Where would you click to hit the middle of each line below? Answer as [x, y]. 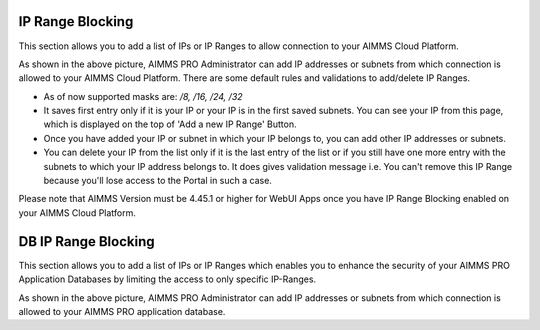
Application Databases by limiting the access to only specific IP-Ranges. [167, 279]
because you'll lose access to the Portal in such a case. [157, 181]
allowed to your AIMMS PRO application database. [122, 311]
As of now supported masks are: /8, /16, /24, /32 [143, 96]
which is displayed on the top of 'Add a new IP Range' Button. [170, 124]
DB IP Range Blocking [86, 241]
